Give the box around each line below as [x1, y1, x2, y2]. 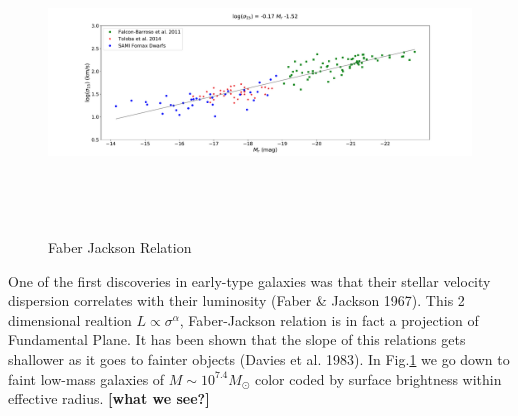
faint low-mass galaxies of [8, 368, 165, 389]
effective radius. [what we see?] [8, 388, 210, 409]
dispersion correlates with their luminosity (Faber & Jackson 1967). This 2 [8, 290, 465, 311]
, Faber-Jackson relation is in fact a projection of [179, 309, 479, 330]
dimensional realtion [8, 309, 132, 330]
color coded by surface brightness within [254, 368, 502, 389]
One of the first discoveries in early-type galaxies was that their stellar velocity [8, 270, 491, 291]
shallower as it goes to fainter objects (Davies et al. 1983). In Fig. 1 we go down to [8, 348, 510, 369]
